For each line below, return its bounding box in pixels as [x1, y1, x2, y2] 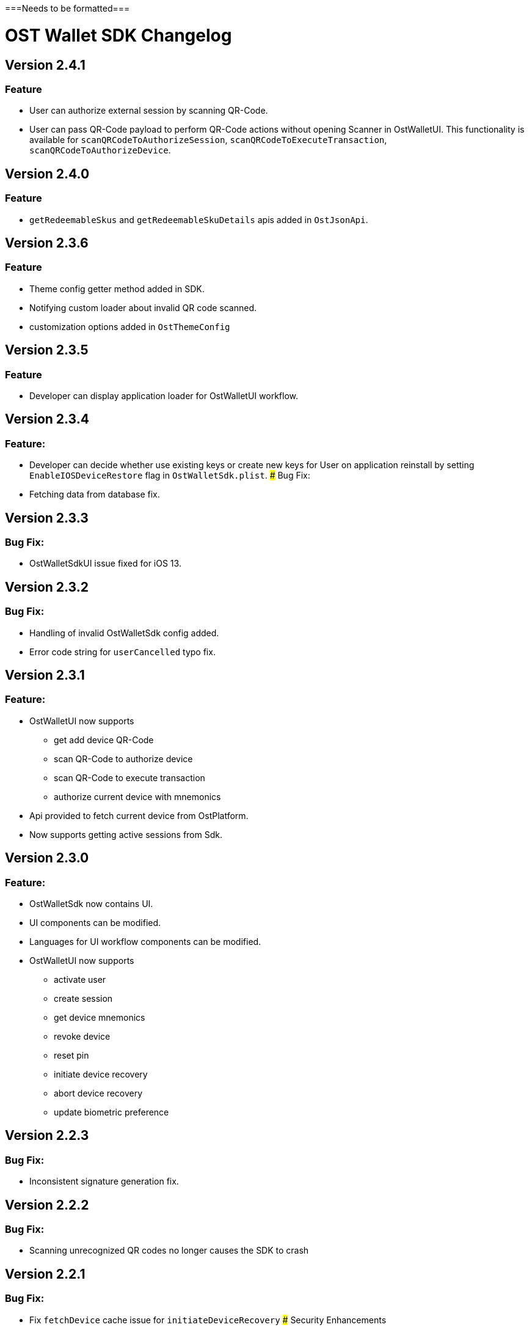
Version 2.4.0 [5, 166, 90, 182]
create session [54, 993, 113, 1004]
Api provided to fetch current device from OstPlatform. [29, 810, 249, 821]
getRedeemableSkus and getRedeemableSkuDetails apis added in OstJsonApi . [29, 214, 368, 225]
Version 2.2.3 [5, 1128, 89, 1144]
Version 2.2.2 [5, 1197, 89, 1213]
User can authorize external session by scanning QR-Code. [29, 105, 268, 116]
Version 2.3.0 [5, 850, 89, 866]
